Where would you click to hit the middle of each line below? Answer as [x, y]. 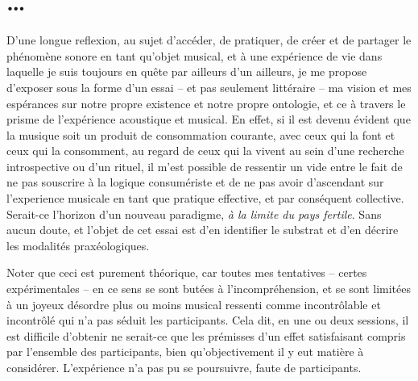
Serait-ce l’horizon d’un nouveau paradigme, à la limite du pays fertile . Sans [194, 214]
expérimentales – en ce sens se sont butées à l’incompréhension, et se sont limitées [209, 289]
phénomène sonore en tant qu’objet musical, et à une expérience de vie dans [195, 55]
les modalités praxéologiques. [78, 245]
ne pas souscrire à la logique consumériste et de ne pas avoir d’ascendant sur [195, 182]
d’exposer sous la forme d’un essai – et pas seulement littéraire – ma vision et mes [209, 87]
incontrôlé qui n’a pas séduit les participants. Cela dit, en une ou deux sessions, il [208, 320]
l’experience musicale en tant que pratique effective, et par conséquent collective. [205, 198]
